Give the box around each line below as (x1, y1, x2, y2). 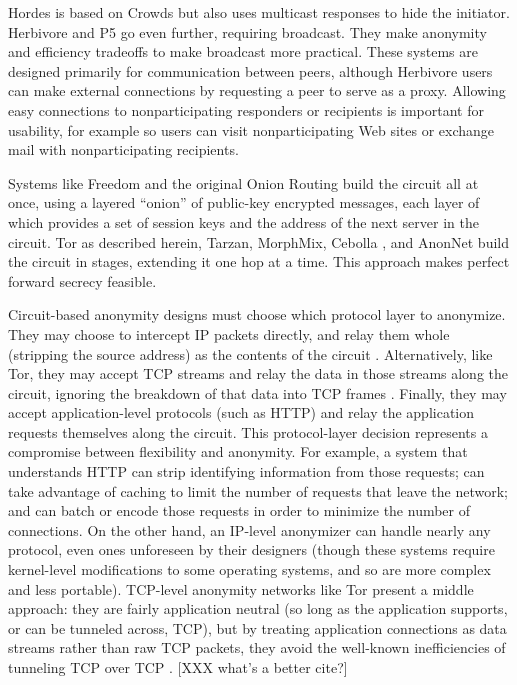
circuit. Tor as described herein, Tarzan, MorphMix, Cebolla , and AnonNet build (8, 231, 509, 252)
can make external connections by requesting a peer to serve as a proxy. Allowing (8, 80, 506, 101)
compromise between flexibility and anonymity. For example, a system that (8, 441, 468, 462)
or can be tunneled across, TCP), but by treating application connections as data (8, 617, 507, 638)
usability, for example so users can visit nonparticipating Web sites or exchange (8, 119, 495, 140)
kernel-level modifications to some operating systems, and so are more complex (8, 559, 491, 580)
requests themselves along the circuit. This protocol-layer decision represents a (8, 421, 488, 442)
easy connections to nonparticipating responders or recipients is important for (8, 99, 484, 120)
